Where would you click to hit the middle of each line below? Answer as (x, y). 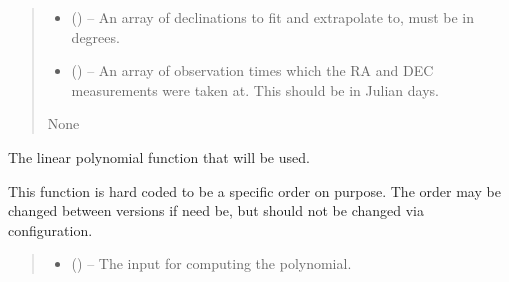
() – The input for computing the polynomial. (211, 263)
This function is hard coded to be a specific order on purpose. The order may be (254, 190)
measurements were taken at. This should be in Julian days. (255, 89)
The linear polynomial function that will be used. (159, 156)
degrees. (95, 36)
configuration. (50, 229)
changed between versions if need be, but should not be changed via (216, 210)
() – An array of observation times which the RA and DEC (252, 70)
